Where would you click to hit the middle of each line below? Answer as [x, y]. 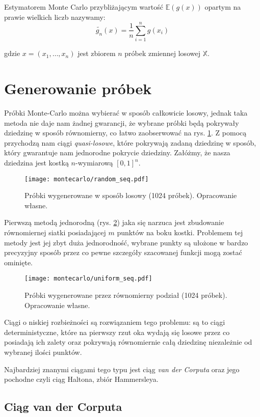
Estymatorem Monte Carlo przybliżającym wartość [84, 7]
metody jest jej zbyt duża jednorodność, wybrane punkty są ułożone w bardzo [126, 242]
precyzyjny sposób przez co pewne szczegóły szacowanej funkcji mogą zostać [123, 252]
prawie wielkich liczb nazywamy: [55, 17]
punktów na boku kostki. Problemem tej [180, 232]
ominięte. [18, 262]
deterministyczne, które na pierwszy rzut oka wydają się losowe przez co [117, 332]
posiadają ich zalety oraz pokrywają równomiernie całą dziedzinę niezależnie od [128, 342]
